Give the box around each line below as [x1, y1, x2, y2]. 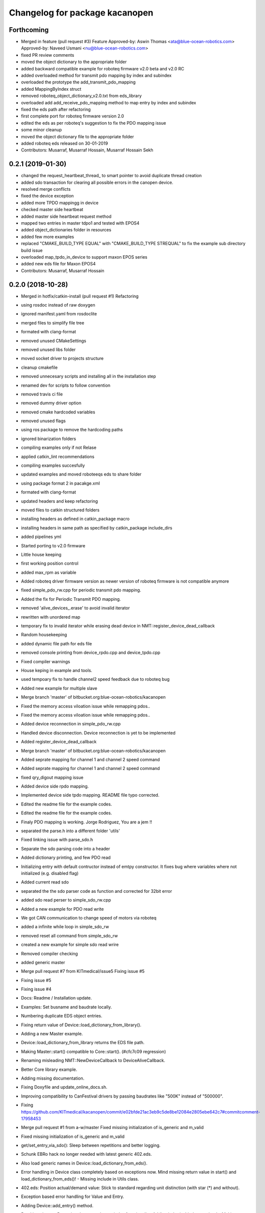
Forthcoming [9, 26, 49, 34]
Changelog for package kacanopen [9, 7, 154, 18]
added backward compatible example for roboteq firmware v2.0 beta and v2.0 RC [21, 66, 185, 71]
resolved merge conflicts [21, 186, 71, 192]
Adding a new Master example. [21, 1031, 83, 1037]
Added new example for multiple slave [21, 685, 98, 691]
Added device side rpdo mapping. [21, 784, 89, 789]
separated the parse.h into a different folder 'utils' [21, 828, 120, 834]
